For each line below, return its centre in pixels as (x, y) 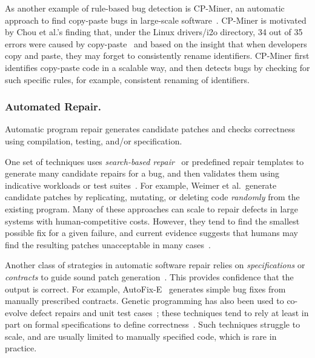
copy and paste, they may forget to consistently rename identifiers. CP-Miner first (157, 56)
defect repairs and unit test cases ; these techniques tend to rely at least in (169, 312)
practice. (21, 348)
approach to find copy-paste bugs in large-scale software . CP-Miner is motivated (156, 20)
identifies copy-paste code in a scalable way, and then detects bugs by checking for (157, 67)
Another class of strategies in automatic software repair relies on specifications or (155, 265)
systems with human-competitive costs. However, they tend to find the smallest (152, 221)
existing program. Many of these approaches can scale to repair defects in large (151, 208)
